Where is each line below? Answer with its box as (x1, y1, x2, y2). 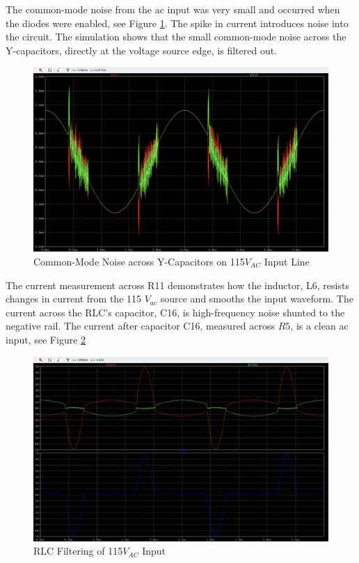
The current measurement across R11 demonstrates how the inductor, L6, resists (6, 277, 349, 292)
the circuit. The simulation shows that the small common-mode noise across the (6, 29, 346, 44)
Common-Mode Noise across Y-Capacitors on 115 (33, 254, 245, 268)
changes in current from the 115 (6, 291, 142, 306)
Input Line (264, 254, 310, 268)
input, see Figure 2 (6, 332, 86, 346)
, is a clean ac (290, 318, 349, 333)
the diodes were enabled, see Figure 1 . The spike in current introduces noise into (6, 15, 349, 30)
